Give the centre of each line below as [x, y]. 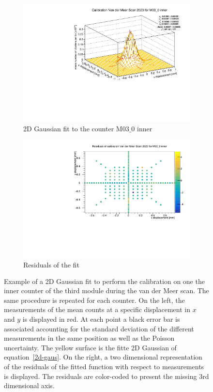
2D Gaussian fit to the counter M [73, 128]
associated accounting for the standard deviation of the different [99, 328]
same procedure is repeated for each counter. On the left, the [94, 300]
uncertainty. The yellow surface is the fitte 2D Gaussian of [90, 347]
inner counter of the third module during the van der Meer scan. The [106, 290]
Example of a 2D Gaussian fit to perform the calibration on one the [104, 281]
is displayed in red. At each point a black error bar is [101, 319]
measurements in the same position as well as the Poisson [89, 338]
